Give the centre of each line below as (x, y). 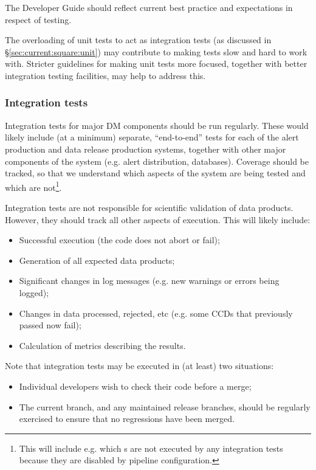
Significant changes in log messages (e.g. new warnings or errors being (149, 281)
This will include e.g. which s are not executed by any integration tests (151, 448)
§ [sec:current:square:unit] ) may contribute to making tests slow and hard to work (156, 51)
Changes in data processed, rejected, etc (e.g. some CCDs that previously (156, 313)
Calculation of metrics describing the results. (102, 345)
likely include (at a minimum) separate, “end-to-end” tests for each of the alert (152, 137)
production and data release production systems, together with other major (146, 149)
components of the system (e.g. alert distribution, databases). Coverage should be (157, 161)
